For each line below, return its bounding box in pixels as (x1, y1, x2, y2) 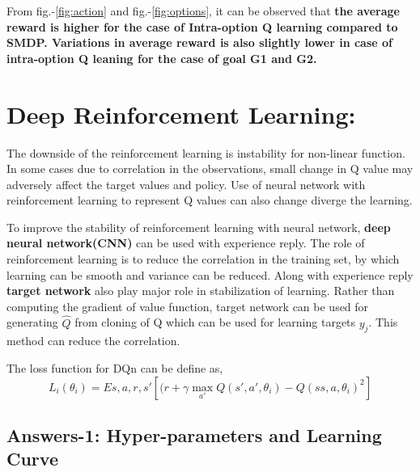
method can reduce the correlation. (6, 332, 180, 349)
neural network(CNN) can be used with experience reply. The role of (6, 234, 365, 251)
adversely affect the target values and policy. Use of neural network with (6, 175, 366, 192)
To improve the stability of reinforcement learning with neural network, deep (6, 218, 391, 235)
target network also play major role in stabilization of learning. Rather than (6, 282, 395, 299)
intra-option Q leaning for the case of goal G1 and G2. (6, 49, 317, 66)
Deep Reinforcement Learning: (6, 97, 356, 130)
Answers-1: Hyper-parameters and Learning (6, 423, 382, 448)
